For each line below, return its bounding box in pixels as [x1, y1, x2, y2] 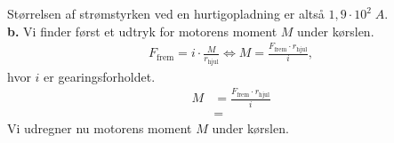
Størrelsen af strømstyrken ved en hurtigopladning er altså [7, 4, 325, 22]
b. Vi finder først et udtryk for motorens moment [7, 21, 277, 40]
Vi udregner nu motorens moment [7, 118, 192, 137]
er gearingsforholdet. [44, 67, 156, 85]
